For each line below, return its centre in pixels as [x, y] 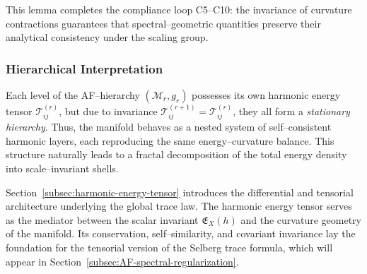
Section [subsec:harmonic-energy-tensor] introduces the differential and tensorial [180, 192]
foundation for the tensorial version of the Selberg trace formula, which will [169, 247]
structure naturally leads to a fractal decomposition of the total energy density [176, 154]
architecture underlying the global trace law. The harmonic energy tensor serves [179, 206]
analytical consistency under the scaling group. [107, 37]
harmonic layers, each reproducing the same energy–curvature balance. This [170, 140]
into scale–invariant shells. [62, 168]
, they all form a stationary [291, 111]
